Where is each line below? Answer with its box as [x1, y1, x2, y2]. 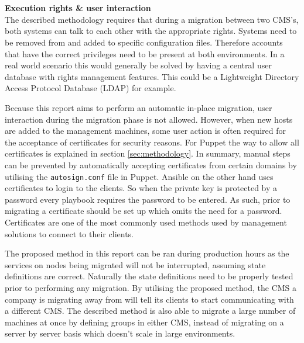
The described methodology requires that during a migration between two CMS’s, [5, 13, 299, 25]
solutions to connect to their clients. [5, 227, 134, 240]
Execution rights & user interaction [5, 2, 151, 14]
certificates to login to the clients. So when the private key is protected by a [5, 182, 278, 194]
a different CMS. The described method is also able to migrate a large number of [5, 304, 296, 317]
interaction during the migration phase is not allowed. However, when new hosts [5, 113, 293, 125]
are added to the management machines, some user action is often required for [5, 124, 286, 137]
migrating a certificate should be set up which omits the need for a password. [5, 205, 282, 217]
